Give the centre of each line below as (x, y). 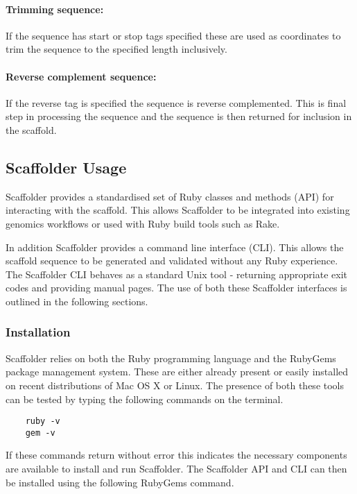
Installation (38, 332)
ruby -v (43, 421)
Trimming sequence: (55, 9)
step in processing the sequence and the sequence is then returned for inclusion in (179, 116)
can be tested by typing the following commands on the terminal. (145, 399)
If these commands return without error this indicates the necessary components (176, 455)
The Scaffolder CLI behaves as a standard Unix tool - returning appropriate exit (177, 274)
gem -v (40, 433)
